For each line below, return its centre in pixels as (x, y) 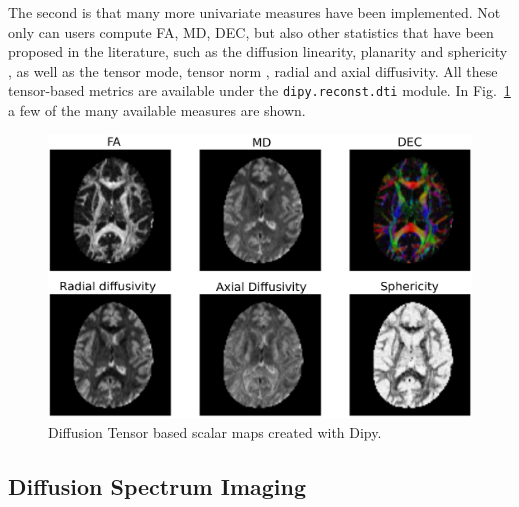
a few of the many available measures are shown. (157, 110)
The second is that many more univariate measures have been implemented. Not (254, 12)
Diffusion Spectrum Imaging (157, 485)
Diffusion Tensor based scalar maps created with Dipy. (215, 431)
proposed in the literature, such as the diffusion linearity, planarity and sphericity (258, 51)
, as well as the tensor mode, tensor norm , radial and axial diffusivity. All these (253, 70)
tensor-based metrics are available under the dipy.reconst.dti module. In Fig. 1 (259, 90)
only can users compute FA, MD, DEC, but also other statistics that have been (251, 31)
